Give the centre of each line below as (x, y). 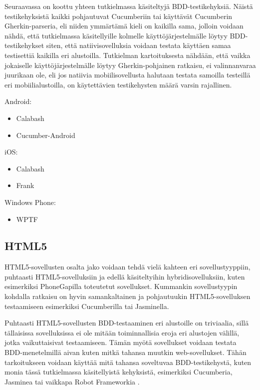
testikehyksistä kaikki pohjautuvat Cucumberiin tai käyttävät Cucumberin (119, 16)
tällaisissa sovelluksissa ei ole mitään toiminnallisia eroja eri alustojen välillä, (122, 332)
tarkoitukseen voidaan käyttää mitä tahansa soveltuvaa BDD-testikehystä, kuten (128, 362)
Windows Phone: (30, 202)
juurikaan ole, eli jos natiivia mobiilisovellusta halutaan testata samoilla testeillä (128, 75)
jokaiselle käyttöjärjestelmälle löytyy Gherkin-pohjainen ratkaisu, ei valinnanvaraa (130, 65)
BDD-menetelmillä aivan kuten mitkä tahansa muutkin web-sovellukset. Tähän (126, 352)
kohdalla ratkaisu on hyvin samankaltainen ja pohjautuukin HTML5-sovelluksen (128, 296)
